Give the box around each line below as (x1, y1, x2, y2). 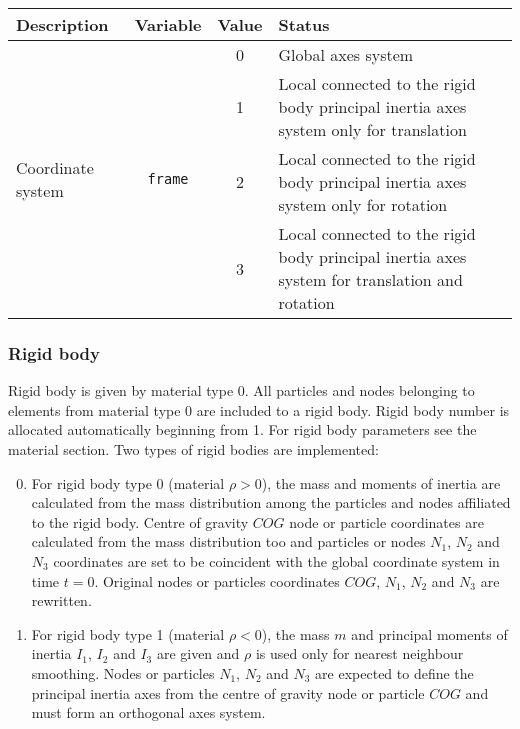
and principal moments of (351, 623, 508, 644)
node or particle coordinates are (289, 511, 484, 532)
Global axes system (278, 43, 414, 66)
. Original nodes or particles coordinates (94, 570, 340, 591)
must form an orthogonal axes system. (31, 702, 266, 723)
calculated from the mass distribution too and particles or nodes (31, 531, 426, 552)
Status (278, 13, 330, 36)
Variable (134, 13, 202, 36)
